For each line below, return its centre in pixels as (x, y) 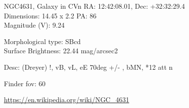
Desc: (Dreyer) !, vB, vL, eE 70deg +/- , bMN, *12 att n (88, 67)
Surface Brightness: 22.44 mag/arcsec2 (61, 51)
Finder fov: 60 (25, 83)
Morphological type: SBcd (42, 41)
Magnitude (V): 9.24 (34, 25)
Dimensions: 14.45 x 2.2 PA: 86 (50, 15)
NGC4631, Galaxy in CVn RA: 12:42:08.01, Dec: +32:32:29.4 (94, 6)
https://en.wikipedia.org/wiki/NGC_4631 (67, 100)
